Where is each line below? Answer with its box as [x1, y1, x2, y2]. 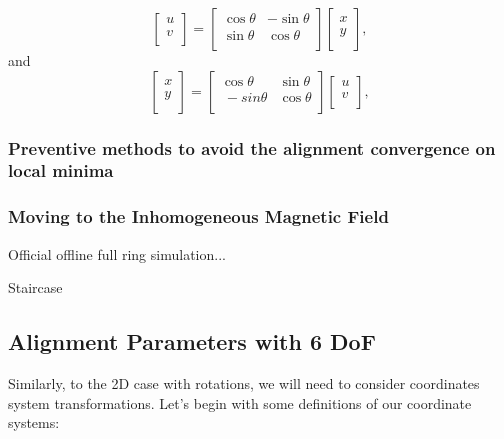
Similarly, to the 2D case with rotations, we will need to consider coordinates [8, 372, 480, 393]
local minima [8, 158, 114, 183]
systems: [8, 412, 60, 433]
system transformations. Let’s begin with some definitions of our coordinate [8, 392, 472, 413]
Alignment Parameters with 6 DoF [8, 326, 376, 357]
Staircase [8, 277, 63, 298]
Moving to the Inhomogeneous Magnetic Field [8, 204, 389, 229]
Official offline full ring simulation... [8, 243, 226, 264]
